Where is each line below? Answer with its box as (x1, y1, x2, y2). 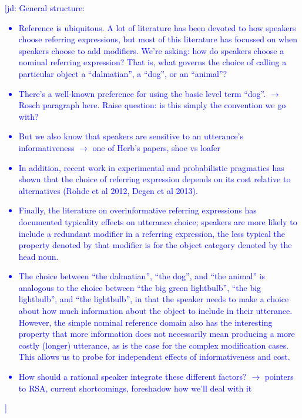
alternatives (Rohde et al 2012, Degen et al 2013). (18, 184, 198, 196)
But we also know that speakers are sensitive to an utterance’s (18, 130, 244, 142)
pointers (264, 370, 294, 383)
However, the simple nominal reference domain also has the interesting (18, 316, 273, 328)
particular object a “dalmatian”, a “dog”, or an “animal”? (18, 67, 227, 79)
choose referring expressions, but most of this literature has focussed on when (18, 33, 297, 45)
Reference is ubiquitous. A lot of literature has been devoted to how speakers (18, 21, 296, 34)
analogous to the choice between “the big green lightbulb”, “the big (18, 281, 261, 293)
